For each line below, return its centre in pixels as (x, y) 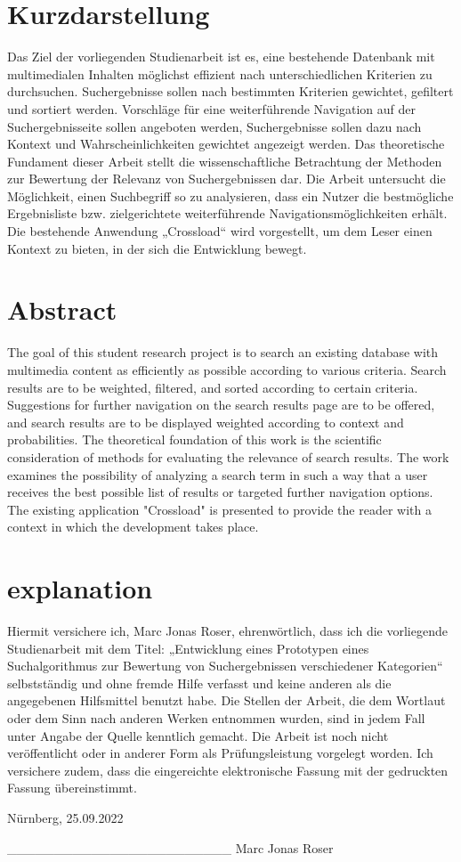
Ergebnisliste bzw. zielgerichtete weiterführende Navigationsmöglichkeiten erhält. (227, 213)
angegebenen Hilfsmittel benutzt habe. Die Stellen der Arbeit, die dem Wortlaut (226, 700)
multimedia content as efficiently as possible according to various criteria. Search (227, 369)
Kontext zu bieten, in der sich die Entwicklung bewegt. (157, 248)
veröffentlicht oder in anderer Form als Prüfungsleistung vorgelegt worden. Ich (220, 753)
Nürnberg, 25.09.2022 (65, 817)
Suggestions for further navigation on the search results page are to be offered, (221, 405)
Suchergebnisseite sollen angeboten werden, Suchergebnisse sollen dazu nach (214, 126)
